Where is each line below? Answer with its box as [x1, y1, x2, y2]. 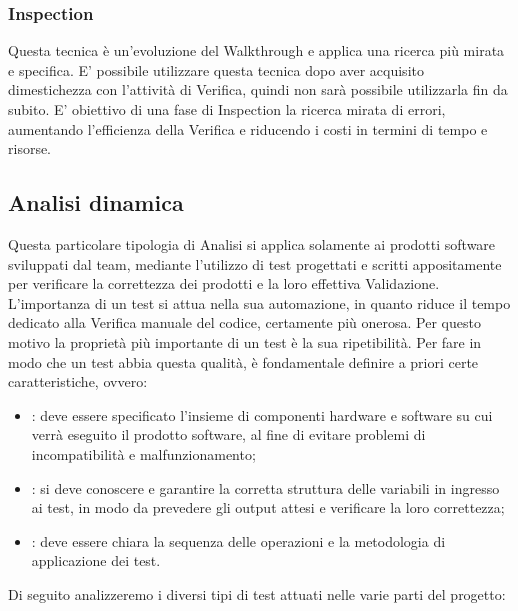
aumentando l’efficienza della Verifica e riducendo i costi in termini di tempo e [8, 118, 488, 139]
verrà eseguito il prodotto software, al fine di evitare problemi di [31, 424, 426, 445]
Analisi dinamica [8, 187, 184, 218]
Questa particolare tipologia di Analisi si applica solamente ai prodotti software [8, 233, 496, 254]
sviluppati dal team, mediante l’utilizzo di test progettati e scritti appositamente [8, 253, 502, 274]
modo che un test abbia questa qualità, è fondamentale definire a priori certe [8, 351, 479, 372]
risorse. [8, 138, 52, 159]
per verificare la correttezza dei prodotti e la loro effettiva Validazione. [8, 273, 440, 294]
